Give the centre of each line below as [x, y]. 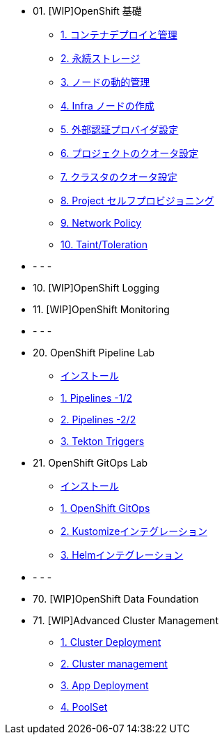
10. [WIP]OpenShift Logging [96, 288]
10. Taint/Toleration [104, 244]
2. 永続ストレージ [101, 58]
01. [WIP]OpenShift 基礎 [87, 11]
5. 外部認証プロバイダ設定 [120, 129]
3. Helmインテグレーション [122, 555]
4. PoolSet [84, 707]
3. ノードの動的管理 [105, 82]
